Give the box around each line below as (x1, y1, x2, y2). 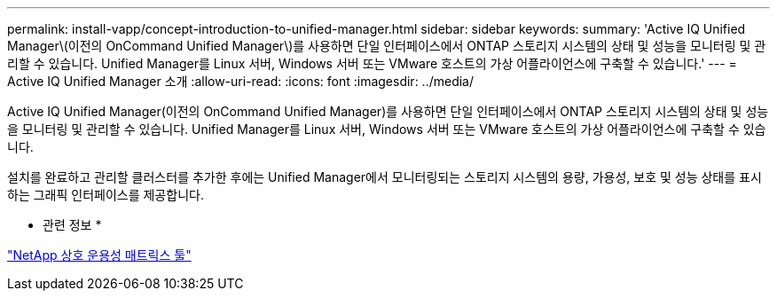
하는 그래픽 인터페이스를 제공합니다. (7, 187, 204, 202)
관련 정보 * (43, 217, 102, 232)
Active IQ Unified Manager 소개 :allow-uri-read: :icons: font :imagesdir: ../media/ (7, 74, 475, 89)
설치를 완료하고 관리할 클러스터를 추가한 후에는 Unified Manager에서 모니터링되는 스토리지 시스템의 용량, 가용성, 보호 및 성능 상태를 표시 (7, 169, 762, 184)
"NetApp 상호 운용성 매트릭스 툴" (7, 247, 192, 263)
